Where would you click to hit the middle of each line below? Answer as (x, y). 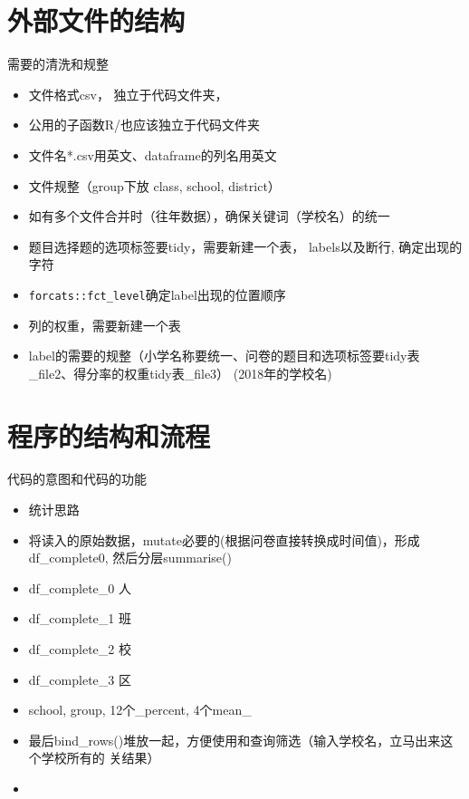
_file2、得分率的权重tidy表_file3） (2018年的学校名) (180, 373)
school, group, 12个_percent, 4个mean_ (140, 710)
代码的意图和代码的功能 (77, 479)
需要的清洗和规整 (58, 64)
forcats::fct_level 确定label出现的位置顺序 (157, 294)
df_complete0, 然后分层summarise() (130, 558)
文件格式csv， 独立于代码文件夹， (128, 94)
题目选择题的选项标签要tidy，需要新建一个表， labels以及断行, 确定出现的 (245, 246)
